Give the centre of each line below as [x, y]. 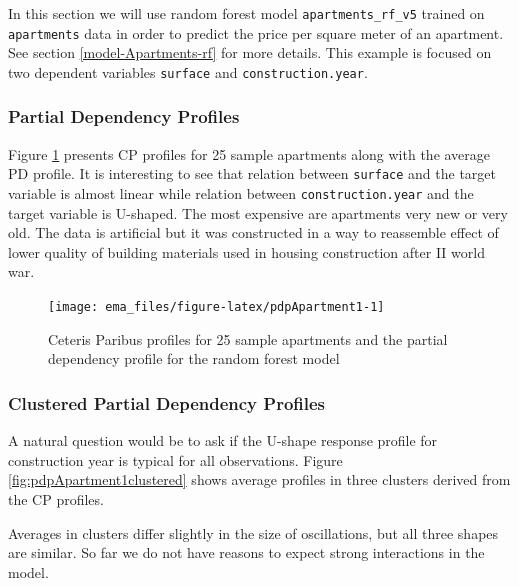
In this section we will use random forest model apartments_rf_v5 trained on [246, 13]
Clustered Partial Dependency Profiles [167, 402]
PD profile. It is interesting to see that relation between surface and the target [252, 173]
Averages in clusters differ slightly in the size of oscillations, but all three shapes [253, 532]
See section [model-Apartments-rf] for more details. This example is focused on [250, 52]
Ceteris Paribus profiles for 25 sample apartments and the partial [248, 338]
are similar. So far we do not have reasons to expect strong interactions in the [246, 552]
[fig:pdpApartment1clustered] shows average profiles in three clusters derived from [259, 479]
